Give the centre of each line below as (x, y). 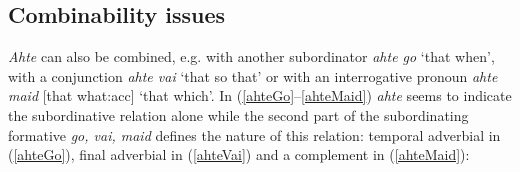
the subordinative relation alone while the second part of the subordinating (238, 114)
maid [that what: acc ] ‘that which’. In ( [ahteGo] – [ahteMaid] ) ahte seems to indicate (260, 95)
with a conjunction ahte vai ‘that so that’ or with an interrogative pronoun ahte (253, 75)
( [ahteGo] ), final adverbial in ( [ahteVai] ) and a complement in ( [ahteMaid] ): (239, 154)
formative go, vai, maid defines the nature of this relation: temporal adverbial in (254, 134)
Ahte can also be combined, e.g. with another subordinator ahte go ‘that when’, (251, 56)
